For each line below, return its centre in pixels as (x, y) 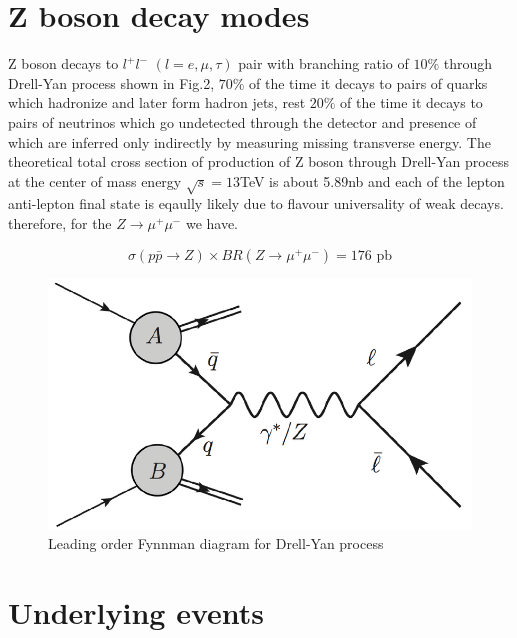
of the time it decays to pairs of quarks (368, 82)
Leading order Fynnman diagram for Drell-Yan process (216, 543)
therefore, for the (60, 223)
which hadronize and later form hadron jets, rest (157, 102)
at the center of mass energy (95, 180)
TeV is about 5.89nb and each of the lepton (372, 180)
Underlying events (136, 612)
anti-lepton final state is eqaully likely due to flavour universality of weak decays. (256, 203)
